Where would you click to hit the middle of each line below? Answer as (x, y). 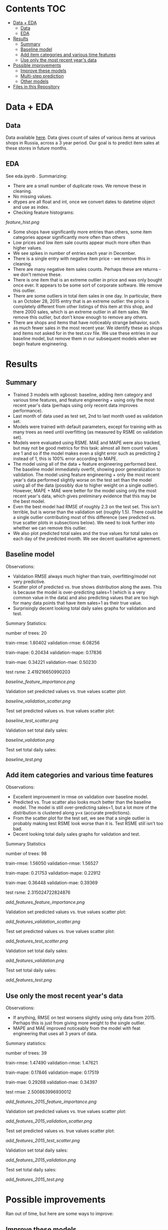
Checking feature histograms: (43, 212)
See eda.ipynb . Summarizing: (36, 176)
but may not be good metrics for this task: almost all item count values (85, 448)
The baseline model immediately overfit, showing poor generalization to (87, 469)
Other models (34, 81)
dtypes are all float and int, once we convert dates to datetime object (84, 202)
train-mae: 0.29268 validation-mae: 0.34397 (51, 1082)
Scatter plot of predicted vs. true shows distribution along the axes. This (87, 587)
